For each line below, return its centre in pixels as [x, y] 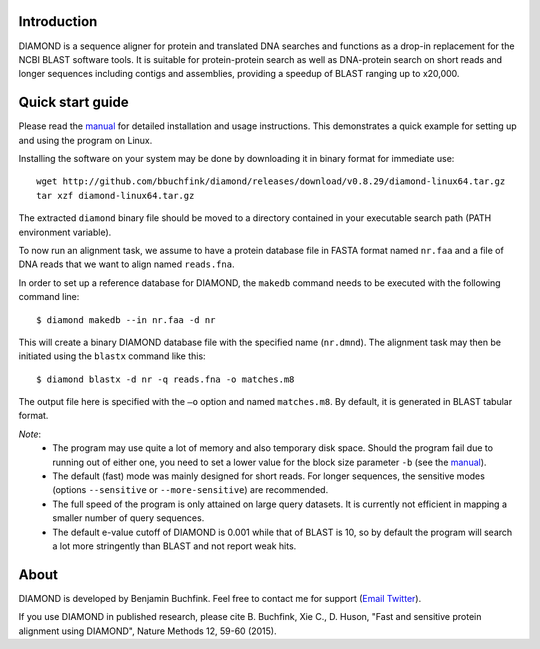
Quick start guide [73, 102]
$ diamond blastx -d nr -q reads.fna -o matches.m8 [165, 379]
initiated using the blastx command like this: [112, 356]
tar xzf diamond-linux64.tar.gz [115, 195]
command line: [49, 297]
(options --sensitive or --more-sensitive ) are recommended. [190, 490]
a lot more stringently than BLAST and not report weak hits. [174, 546]
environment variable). [65, 232]
